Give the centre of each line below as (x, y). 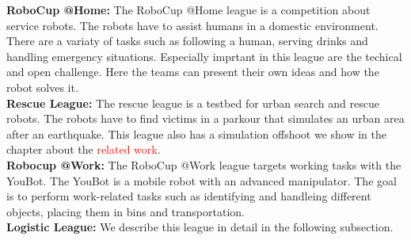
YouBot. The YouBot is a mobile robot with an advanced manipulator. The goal (202, 180)
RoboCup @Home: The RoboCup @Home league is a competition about (188, 10)
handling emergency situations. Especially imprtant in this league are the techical (204, 56)
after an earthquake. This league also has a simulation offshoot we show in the (197, 133)
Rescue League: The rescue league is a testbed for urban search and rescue (193, 103)
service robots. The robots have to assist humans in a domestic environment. (192, 25)
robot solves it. (42, 87)
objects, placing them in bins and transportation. (126, 211)
